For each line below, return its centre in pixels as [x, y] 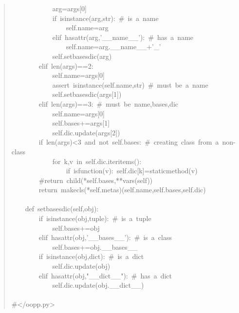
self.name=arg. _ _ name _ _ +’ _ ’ [113, 46]
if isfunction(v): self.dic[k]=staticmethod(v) [132, 171]
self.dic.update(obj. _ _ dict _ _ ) [98, 285]
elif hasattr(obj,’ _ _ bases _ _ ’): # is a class [105, 237]
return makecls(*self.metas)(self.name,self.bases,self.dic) [122, 190]
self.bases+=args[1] [81, 123]
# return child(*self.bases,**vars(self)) [96, 180]
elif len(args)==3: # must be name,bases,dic [108, 103]
